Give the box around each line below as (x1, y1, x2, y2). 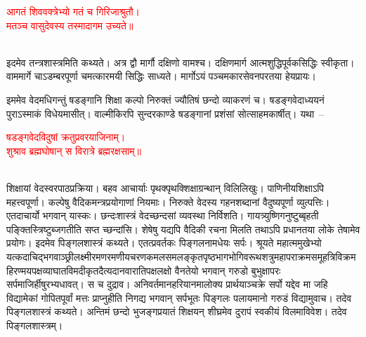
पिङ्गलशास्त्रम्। (6, 317, 63, 332)
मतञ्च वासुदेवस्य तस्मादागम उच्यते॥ (6, 18, 133, 32)
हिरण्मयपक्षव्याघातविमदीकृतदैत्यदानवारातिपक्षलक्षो (6, 263, 172, 277)
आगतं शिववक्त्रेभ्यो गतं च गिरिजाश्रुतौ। (6, 4, 140, 18)
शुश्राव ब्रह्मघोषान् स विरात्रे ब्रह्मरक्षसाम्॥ (6, 143, 141, 158)
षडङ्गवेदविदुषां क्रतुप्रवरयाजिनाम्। (6, 130, 126, 144)
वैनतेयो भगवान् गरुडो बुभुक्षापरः (174, 263, 281, 277)
